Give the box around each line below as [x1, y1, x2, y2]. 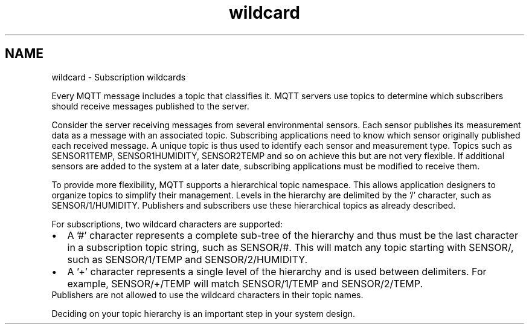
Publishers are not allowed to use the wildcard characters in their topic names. [51, 289, 364, 300]
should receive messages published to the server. [51, 100, 249, 111]
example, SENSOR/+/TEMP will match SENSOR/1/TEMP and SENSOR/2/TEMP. [67, 277, 423, 290]
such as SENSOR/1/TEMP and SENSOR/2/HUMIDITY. [67, 253, 308, 265]
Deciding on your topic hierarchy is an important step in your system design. [51, 308, 356, 319]
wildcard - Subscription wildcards [51, 71, 186, 82]
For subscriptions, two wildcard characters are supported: [51, 218, 283, 229]
